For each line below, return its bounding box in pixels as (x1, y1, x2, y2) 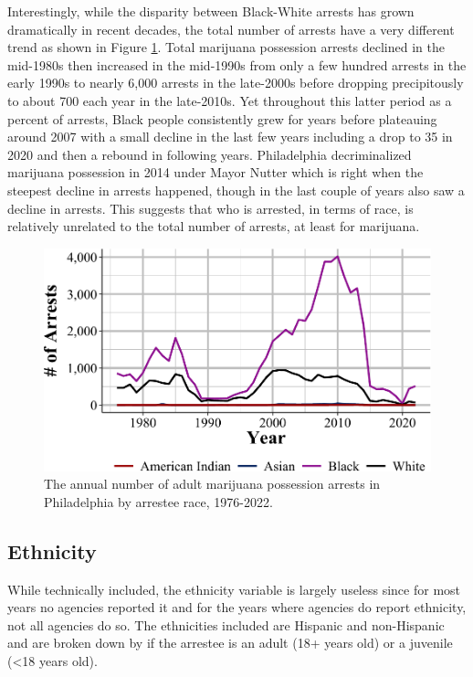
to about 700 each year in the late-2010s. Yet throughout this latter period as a (7, 90, 452, 110)
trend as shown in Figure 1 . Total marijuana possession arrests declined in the (7, 37, 445, 57)
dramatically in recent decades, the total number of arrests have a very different (7, 19, 455, 38)
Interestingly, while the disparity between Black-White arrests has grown (7, 2, 415, 20)
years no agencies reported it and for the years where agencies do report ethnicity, (7, 598, 467, 617)
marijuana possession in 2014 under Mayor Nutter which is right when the (7, 163, 424, 182)
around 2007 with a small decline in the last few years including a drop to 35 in (7, 127, 453, 146)
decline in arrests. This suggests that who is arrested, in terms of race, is (7, 198, 414, 217)
